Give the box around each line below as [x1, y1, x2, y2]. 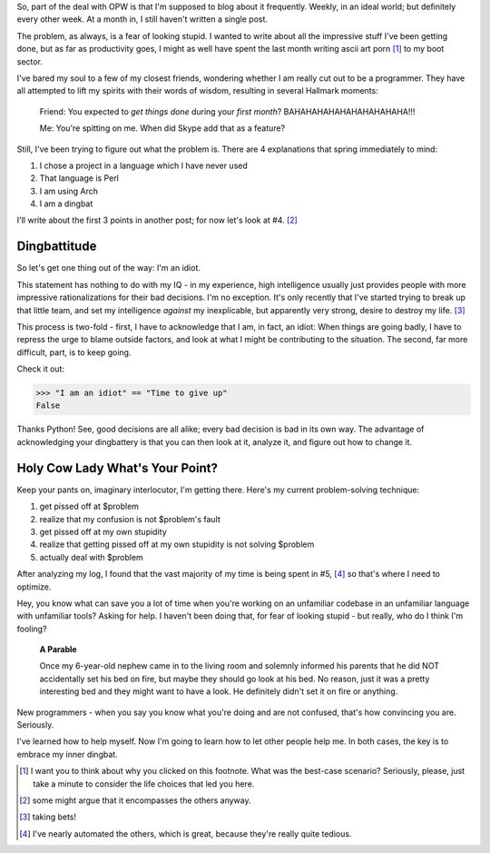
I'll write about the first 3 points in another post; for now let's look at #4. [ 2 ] [16, 214, 299, 226]
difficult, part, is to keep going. [16, 346, 132, 358]
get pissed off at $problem [39, 501, 140, 512]
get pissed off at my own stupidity [39, 526, 167, 537]
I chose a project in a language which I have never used [39, 160, 249, 171]
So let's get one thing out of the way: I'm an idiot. [16, 263, 201, 273]
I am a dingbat [39, 198, 93, 209]
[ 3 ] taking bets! [19, 811, 77, 822]
